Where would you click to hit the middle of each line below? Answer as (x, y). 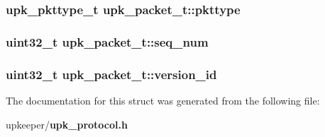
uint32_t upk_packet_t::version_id (111, 74)
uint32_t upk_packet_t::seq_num (107, 41)
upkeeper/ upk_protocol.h (67, 124)
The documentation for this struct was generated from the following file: (163, 100)
